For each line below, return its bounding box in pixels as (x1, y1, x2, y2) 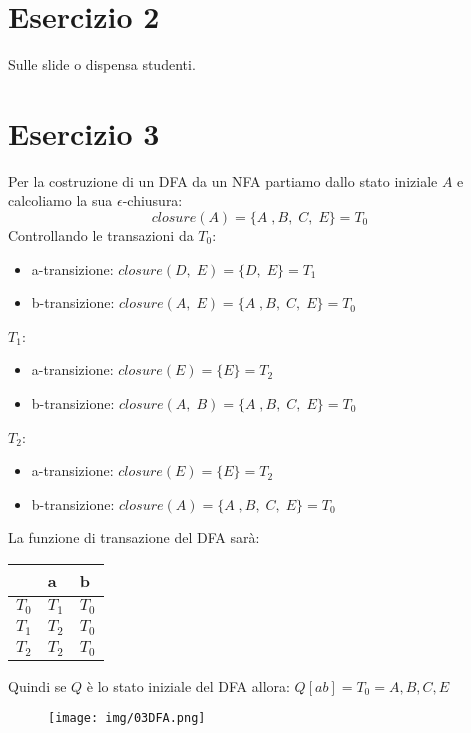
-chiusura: (122, 190, 183, 211)
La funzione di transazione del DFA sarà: (8, 527, 260, 548)
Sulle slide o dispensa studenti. (8, 54, 196, 75)
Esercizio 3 (8, 112, 160, 153)
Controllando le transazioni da (8, 225, 194, 246)
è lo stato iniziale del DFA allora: (86, 675, 290, 696)
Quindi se (8, 675, 67, 696)
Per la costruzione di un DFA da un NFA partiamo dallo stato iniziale (8, 170, 438, 191)
